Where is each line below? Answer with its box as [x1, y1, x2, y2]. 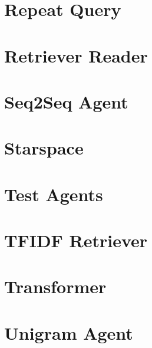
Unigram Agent [4, 320, 133, 344]
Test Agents [4, 182, 103, 206]
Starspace [4, 136, 84, 160]
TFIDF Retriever [4, 228, 148, 252]
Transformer [4, 274, 107, 298]
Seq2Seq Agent [4, 89, 128, 113]
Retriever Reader [4, 43, 148, 67]
